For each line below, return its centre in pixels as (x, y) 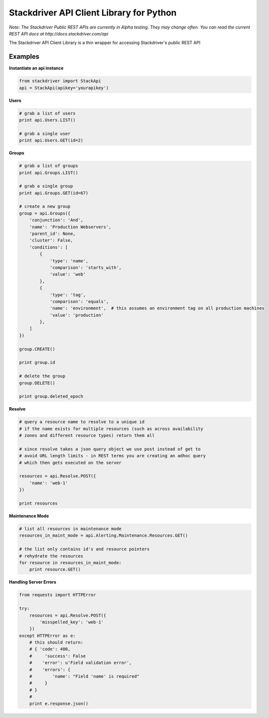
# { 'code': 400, (50, 649)
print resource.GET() (55, 569)
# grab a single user (45, 134)
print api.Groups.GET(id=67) (54, 193)
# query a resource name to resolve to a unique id (82, 422)
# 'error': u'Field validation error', (80, 663)
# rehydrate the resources (51, 556)
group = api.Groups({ (45, 213)
